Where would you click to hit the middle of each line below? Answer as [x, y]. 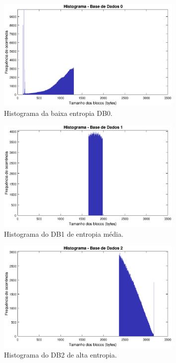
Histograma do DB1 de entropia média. [64, 233]
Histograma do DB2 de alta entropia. [60, 355]
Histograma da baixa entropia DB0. [58, 113]
